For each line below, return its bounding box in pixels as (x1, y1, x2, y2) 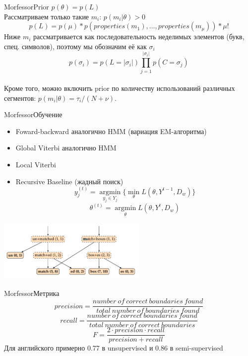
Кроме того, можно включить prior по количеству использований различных (4, 83, 235, 93)
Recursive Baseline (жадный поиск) (15, 176, 124, 186)
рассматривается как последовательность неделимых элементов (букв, (33, 31, 245, 42)
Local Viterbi (15, 159, 56, 170)
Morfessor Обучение (4, 109, 62, 120)
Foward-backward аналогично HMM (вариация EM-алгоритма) (15, 126, 207, 136)
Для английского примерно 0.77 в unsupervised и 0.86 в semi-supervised (4, 343, 223, 353)
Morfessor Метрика (4, 288, 60, 298)
